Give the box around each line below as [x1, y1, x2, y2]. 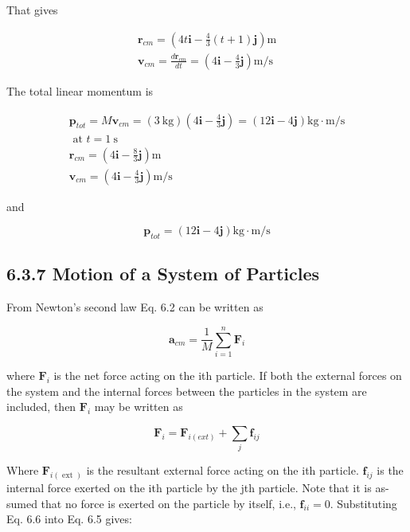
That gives [6, 2, 58, 18]
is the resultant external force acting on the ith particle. [86, 462, 359, 479]
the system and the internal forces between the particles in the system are [6, 382, 367, 399]
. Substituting [330, 495, 397, 511]
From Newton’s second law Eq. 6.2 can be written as [6, 299, 264, 315]
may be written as [94, 398, 183, 415]
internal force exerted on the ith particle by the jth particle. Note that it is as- [6, 479, 389, 495]
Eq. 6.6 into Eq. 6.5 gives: [6, 510, 132, 527]
